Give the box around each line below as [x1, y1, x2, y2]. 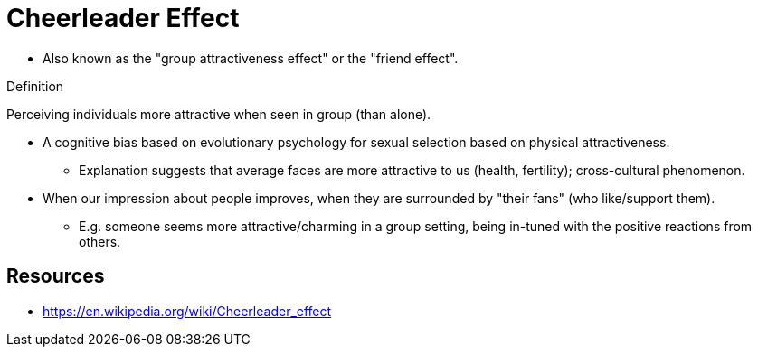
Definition [6, 78, 64, 94]
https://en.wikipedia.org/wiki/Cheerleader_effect [43, 303, 332, 319]
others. [79, 233, 121, 249]
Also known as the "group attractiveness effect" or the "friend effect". [43, 50, 459, 66]
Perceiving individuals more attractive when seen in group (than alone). [6, 106, 431, 122]
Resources [6, 265, 105, 288]
